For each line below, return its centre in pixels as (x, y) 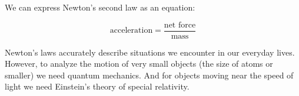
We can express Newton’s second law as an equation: (100, 7)
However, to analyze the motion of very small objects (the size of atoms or (139, 64)
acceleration (131, 31)
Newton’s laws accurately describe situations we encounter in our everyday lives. (150, 52)
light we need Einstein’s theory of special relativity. (97, 86)
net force (180, 25)
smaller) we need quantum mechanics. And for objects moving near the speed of (149, 75)
